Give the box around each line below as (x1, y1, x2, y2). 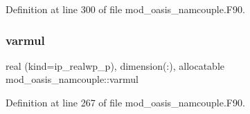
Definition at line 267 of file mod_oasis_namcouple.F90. (6, 95, 245, 109)
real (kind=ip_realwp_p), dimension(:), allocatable (6, 58, 224, 73)
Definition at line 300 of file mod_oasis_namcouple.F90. (6, 2, 245, 16)
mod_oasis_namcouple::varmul (6, 72, 139, 86)
